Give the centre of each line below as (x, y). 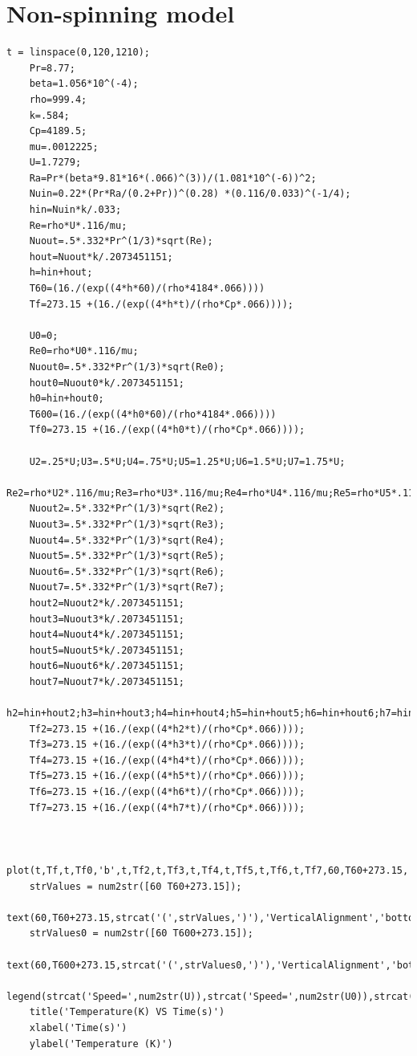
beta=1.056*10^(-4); (84, 84)
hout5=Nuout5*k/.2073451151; (107, 650)
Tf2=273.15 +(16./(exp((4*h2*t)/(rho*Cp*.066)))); (167, 729)
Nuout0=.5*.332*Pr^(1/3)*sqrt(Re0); (127, 367)
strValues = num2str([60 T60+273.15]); (136, 886)
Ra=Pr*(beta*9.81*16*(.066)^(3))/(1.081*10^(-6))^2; (173, 178)
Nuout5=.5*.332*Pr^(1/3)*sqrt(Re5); (127, 556)
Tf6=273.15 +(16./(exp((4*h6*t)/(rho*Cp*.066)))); (167, 792)
